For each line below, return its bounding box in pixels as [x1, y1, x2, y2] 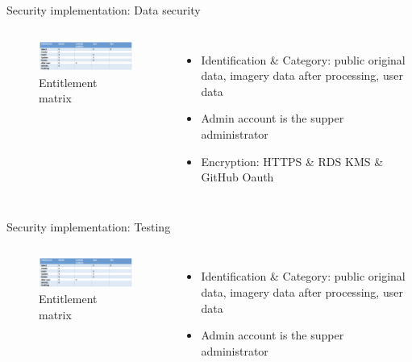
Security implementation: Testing [6, 218, 171, 235]
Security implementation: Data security [6, 2, 201, 18]
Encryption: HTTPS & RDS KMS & [201, 152, 384, 169]
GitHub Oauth [201, 169, 274, 185]
